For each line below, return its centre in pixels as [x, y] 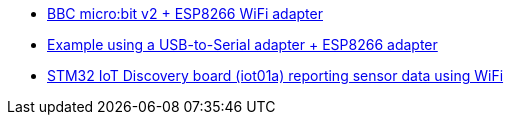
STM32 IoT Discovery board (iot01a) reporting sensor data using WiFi [275, 75]
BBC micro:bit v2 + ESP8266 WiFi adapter [185, 13]
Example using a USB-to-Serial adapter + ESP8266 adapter [242, 44]
